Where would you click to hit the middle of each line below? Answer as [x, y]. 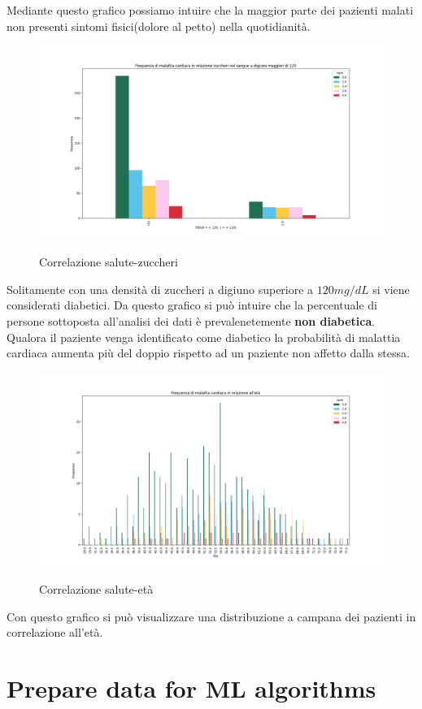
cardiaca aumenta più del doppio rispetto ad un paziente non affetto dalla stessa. [208, 353]
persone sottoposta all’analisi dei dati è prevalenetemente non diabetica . [191, 321]
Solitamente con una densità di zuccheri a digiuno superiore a [160, 289]
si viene [391, 289]
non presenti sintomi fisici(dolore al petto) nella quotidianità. [159, 26]
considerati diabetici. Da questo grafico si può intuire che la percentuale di [192, 305]
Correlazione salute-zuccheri [109, 262]
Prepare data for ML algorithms [191, 687]
